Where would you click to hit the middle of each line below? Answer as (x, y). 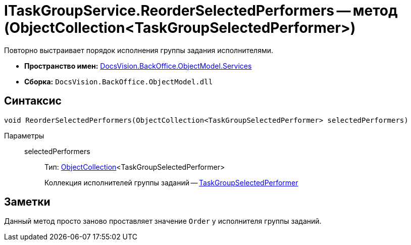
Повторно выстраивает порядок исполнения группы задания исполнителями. (139, 50)
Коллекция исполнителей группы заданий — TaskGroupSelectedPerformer (171, 182)
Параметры (24, 135)
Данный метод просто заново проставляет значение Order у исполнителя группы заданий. (163, 221)
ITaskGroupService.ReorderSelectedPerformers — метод (201, 11)
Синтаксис (33, 101)
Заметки (27, 202)
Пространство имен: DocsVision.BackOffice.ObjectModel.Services (138, 66)
